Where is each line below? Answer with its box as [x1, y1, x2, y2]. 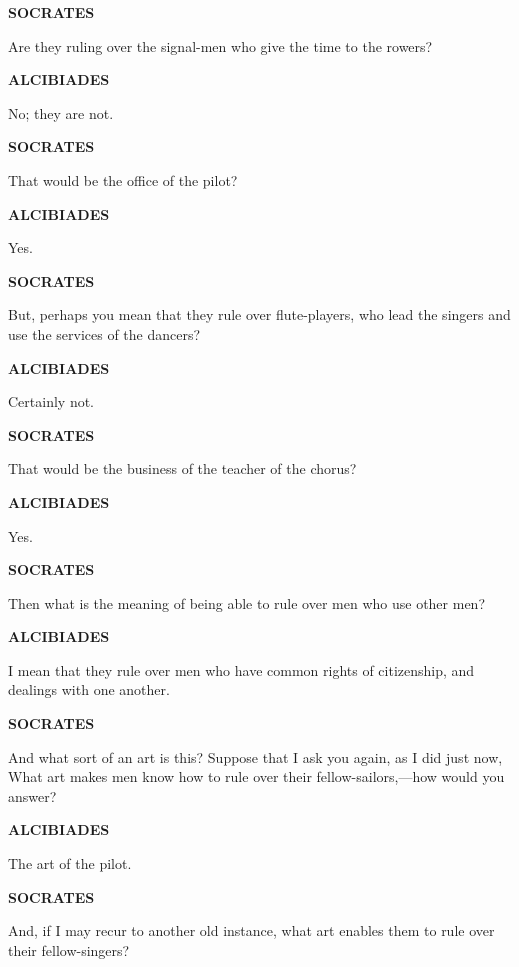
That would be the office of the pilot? [8, 169, 238, 190]
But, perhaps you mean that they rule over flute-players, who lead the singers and [8, 304, 511, 325]
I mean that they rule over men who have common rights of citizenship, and [8, 659, 475, 680]
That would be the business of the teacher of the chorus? [8, 458, 357, 479]
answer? [8, 785, 57, 806]
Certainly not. [8, 391, 95, 412]
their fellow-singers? [8, 939, 130, 960]
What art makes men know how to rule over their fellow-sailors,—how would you [8, 766, 505, 787]
